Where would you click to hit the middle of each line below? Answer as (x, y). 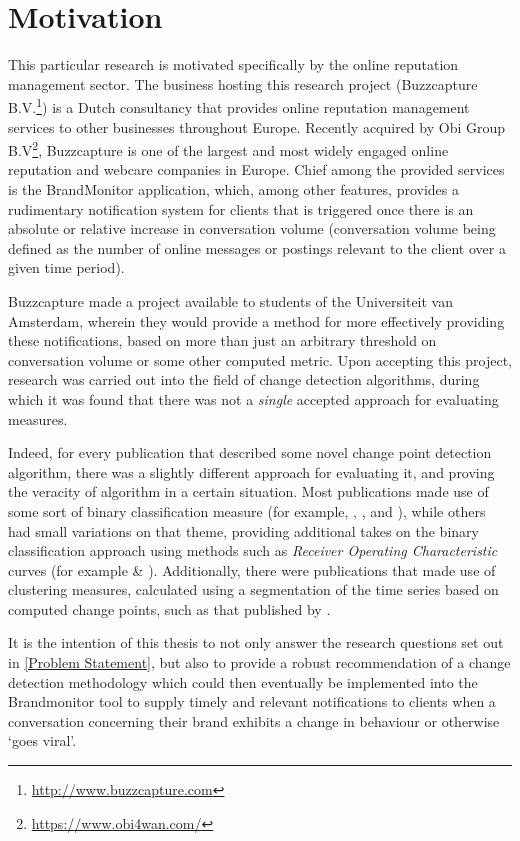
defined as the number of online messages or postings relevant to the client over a (257, 247)
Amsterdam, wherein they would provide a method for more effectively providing (256, 320)
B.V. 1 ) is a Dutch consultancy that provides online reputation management (239, 105)
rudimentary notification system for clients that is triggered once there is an (241, 208)
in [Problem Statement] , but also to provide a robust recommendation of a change (259, 662)
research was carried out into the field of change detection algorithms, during (244, 379)
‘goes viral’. (42, 740)
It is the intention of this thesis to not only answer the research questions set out (256, 642)
